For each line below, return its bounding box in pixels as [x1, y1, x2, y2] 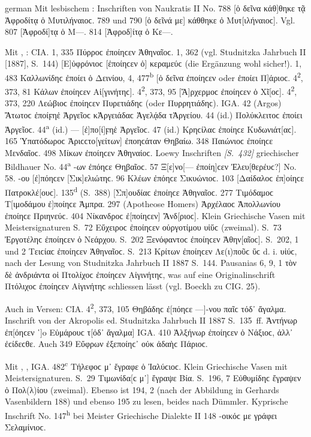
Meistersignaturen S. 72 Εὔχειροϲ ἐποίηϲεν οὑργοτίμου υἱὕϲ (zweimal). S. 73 [5, 221, 282, 234]
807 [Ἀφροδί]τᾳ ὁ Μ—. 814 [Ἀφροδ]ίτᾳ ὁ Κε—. [5, 25, 173, 38]
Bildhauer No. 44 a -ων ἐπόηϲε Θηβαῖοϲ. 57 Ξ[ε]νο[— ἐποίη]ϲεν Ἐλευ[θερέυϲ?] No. [5, 158, 297, 172]
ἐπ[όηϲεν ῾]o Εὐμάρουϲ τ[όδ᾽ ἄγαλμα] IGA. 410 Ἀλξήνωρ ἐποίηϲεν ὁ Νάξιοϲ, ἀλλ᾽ [5, 325, 293, 338]
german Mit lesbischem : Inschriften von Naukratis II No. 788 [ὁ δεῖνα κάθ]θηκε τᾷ [5, 2, 306, 14]
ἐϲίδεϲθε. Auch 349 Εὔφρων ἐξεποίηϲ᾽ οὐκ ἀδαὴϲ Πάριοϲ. [5, 337, 208, 350]
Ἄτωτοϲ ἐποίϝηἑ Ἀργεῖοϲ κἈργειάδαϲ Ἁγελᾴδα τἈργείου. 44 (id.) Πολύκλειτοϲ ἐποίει [5, 109, 303, 121]
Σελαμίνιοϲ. [5, 421, 46, 433]
